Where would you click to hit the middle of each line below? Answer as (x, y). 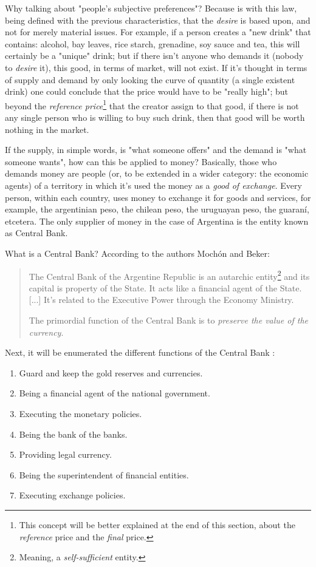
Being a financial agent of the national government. (115, 393)
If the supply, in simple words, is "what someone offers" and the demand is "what (156, 150)
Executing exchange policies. (72, 495)
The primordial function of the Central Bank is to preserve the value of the (169, 320)
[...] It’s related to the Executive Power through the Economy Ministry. (161, 300)
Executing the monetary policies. (81, 413)
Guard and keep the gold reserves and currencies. (111, 372)
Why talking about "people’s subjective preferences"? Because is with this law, (151, 8)
